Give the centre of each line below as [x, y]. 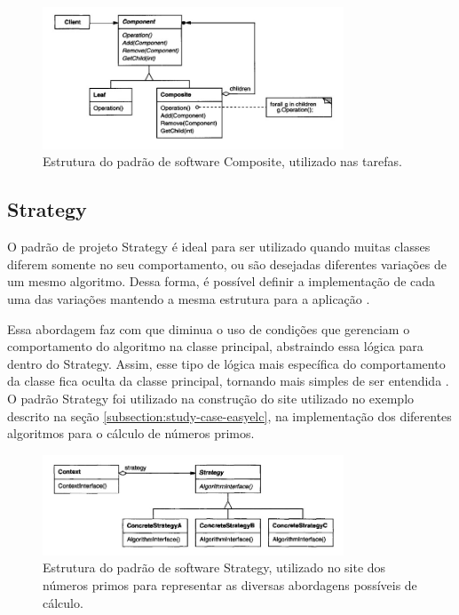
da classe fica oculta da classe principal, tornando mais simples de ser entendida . [228, 381]
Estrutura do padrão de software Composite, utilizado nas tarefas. [222, 161]
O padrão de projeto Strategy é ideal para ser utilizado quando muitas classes [219, 247]
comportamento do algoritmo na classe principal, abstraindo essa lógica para [215, 346]
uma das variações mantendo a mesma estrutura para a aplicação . [189, 299]
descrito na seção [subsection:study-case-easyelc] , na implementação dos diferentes [229, 415]
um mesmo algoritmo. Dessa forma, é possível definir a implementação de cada [222, 281]
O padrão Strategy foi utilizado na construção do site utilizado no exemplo [211, 399]
